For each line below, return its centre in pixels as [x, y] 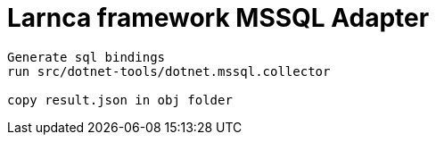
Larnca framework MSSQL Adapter [218, 18]
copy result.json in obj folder [120, 100]
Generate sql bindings [86, 57]
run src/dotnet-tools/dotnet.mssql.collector [169, 71]
